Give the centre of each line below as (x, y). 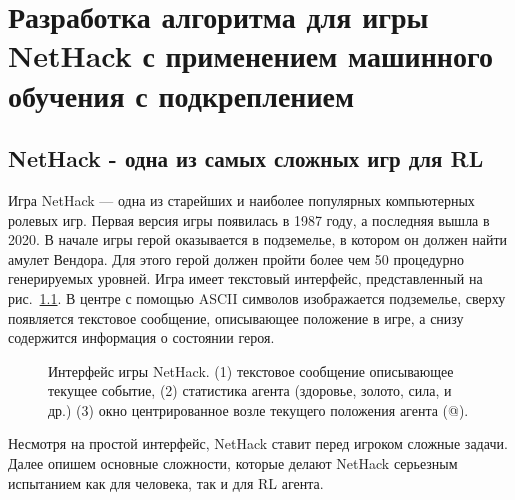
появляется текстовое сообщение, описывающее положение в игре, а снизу (236, 317)
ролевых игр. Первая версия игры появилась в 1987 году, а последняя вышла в (249, 219)
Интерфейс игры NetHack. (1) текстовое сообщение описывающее (251, 370)
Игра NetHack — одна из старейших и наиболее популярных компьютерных (241, 199)
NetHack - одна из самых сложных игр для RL (246, 158)
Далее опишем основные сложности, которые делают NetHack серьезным (233, 463)
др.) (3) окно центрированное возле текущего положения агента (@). (258, 409)
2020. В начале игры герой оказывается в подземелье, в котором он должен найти (258, 239)
